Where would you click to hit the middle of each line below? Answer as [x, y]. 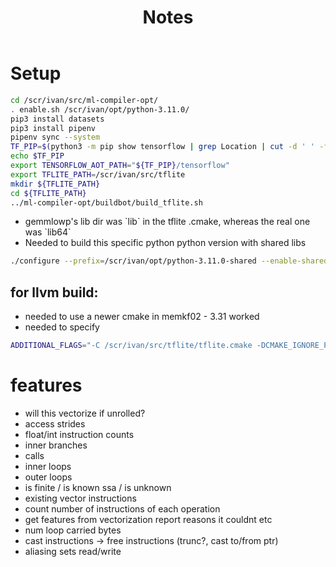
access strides [55, 423]
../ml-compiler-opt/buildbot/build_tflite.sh [106, 202]
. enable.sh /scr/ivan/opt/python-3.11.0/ [100, 109]
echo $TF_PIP [37, 156]
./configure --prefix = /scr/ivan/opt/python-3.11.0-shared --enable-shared [169, 261]
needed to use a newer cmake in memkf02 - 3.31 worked [142, 317]
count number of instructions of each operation [122, 508]
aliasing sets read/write [73, 551]
